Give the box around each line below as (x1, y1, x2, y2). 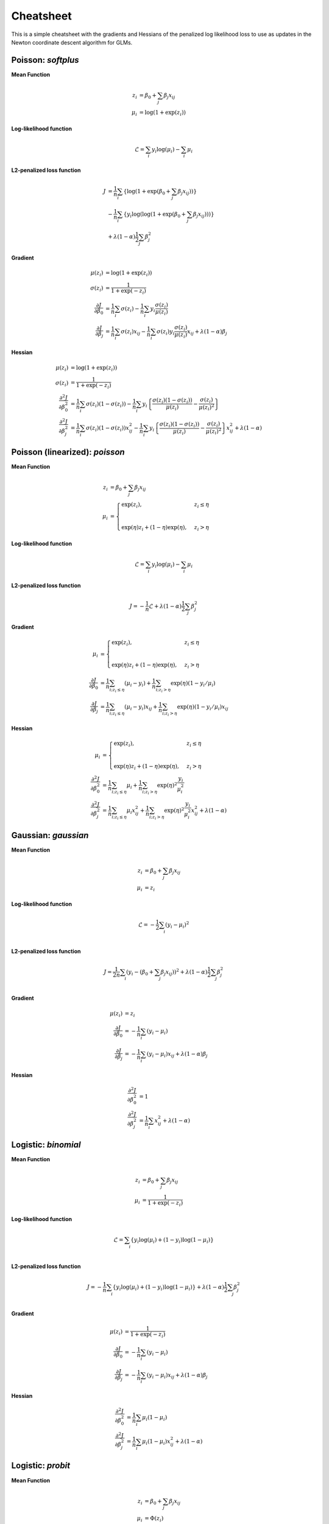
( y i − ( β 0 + (126, 968, 154, 977)
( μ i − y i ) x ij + (124, 703, 158, 712)
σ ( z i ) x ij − (121, 328, 146, 336)
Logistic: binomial (11, 1140, 81, 1150)
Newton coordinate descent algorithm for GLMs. (11, 38, 133, 46)
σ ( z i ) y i (156, 328, 175, 336)
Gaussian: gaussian (11, 830, 89, 841)
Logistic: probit (11, 1461, 71, 1471)
